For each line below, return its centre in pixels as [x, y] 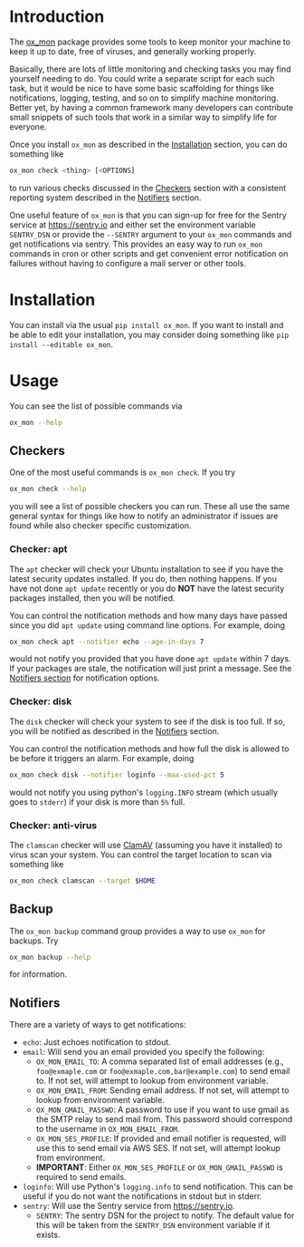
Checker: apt [38, 549]
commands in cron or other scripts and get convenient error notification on [149, 253]
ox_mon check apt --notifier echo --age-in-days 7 [107, 642]
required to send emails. [81, 1177]
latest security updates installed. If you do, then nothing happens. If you [143, 578]
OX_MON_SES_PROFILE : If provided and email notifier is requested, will [161, 1138]
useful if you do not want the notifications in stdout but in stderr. [142, 1196]
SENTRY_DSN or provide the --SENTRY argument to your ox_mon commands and [151, 234]
